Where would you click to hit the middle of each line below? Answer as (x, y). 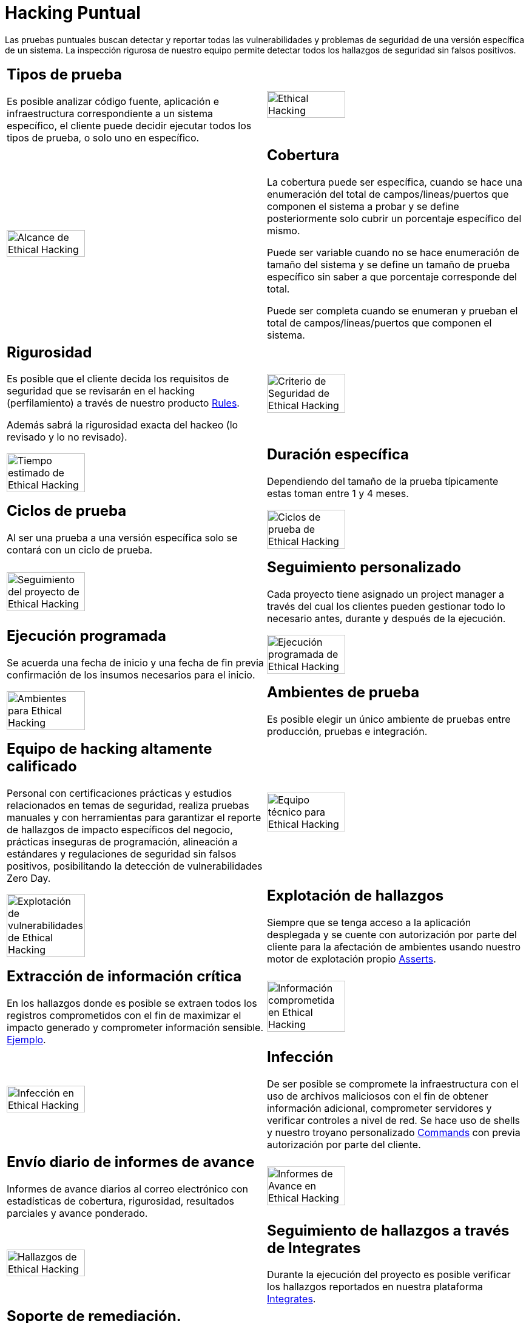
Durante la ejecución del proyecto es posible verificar (389, 1275)
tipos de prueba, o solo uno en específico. (103, 137)
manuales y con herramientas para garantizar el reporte (134, 817)
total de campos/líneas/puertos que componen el (379, 323)
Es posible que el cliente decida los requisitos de (118, 379)
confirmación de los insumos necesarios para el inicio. (131, 675)
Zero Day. (29, 878)
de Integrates (314, 1248)
